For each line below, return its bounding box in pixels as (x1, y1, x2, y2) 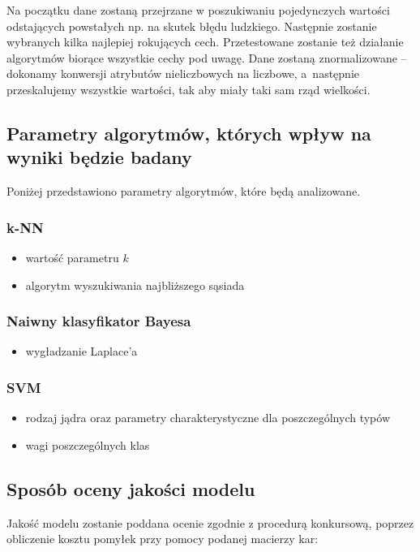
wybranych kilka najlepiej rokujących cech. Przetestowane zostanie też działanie (6, 33, 404, 50)
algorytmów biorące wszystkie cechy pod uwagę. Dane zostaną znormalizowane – (6, 49, 407, 66)
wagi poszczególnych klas (25, 436, 150, 453)
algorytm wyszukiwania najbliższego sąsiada (25, 276, 245, 293)
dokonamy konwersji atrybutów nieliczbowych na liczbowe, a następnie (6, 65, 360, 82)
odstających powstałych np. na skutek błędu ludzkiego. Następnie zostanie (6, 17, 377, 34)
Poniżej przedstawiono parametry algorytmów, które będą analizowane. (6, 183, 361, 200)
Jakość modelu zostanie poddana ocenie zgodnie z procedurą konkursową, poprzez (6, 514, 414, 531)
